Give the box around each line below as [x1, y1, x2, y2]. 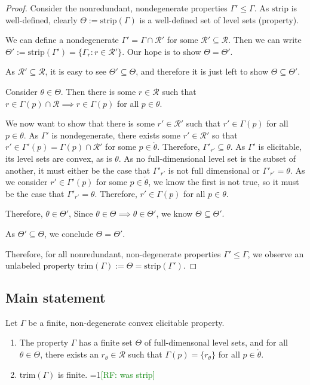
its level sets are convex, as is [5, 152, 112, 164]
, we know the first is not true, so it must [148, 175, 299, 188]
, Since [69, 207, 93, 220]
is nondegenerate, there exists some [51, 128, 181, 141]
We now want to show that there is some [5, 117, 155, 130]
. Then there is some [60, 85, 136, 97]
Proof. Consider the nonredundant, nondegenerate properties [5, 2, 228, 14]
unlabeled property [5, 259, 75, 272]
